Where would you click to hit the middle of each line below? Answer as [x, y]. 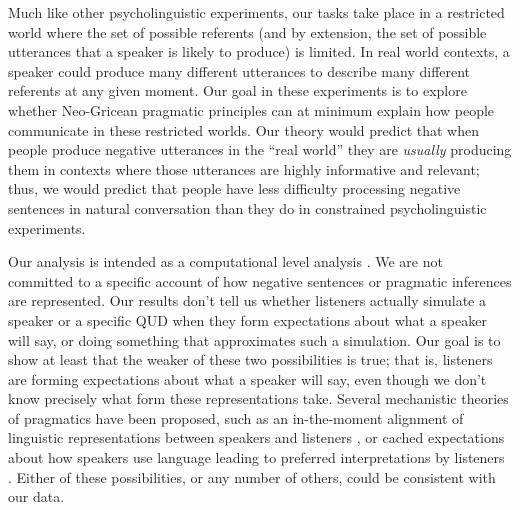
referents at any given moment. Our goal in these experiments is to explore [237, 90]
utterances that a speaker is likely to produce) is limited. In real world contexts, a [259, 51]
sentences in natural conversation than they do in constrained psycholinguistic [247, 207]
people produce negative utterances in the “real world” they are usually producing [260, 149]
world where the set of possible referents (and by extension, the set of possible [247, 31]
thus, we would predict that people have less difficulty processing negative [234, 188]
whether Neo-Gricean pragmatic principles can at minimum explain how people [251, 109]
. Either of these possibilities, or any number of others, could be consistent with [252, 476]
